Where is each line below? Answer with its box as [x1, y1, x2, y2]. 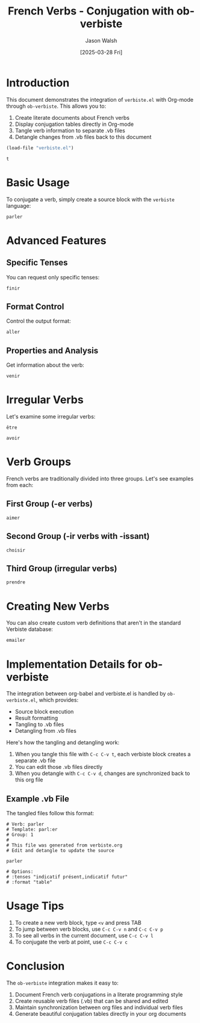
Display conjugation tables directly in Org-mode [14, 120, 134, 128]
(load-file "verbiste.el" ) [6, 145, 74, 151]
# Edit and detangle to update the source [6, 848, 114, 854]
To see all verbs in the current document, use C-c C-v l [14, 932, 154, 939]
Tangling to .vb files [14, 721, 64, 728]
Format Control [6, 301, 64, 311]
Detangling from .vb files [14, 727, 77, 735]
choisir [6, 547, 26, 553]
